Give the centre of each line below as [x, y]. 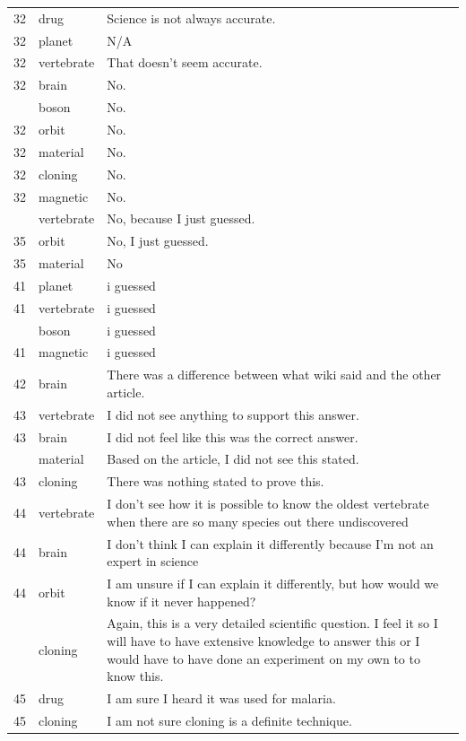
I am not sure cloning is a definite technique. [229, 720]
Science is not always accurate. [191, 17]
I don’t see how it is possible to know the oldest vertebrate [268, 504]
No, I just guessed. [158, 241]
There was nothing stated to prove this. [216, 481]
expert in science [153, 561]
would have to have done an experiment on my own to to [263, 658]
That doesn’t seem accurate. [185, 62]
